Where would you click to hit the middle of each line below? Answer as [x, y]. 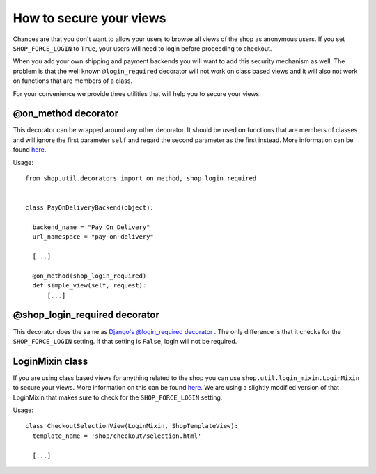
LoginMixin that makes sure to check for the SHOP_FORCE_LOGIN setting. [118, 397]
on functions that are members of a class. [72, 81]
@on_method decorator [65, 114]
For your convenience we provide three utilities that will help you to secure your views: [137, 93]
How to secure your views [89, 18]
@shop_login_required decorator [86, 315]
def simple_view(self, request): [89, 286]
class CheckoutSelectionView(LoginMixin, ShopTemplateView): [132, 426]
